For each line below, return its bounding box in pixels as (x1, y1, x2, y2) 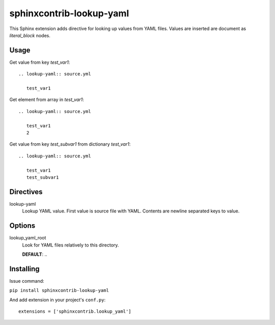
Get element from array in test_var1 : (9, 97, 84, 103)
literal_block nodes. (9, 32, 51, 38)
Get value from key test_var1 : (9, 59, 70, 65)
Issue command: (9, 278, 44, 284)
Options (9, 222, 36, 230)
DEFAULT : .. (22, 251, 48, 257)
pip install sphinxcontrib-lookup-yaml (9, 288, 109, 293)
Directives (9, 187, 43, 196)
